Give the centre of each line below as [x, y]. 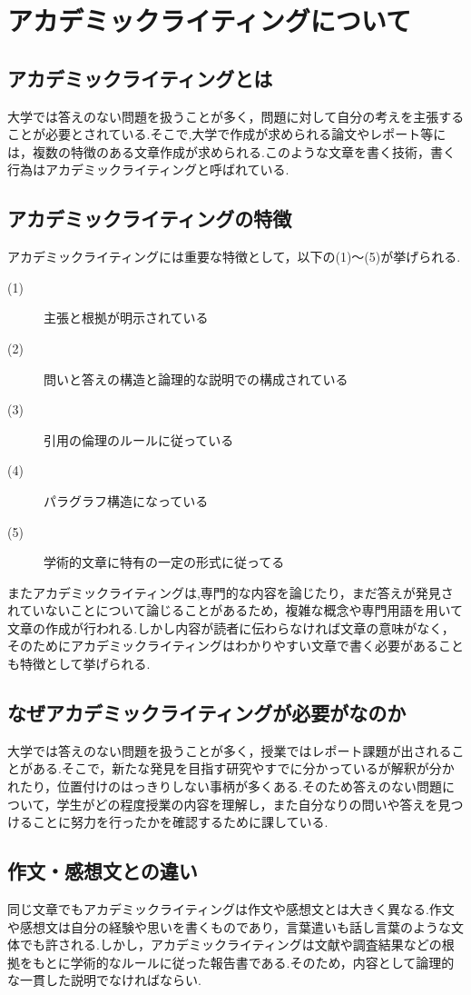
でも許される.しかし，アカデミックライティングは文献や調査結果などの [231, 945]
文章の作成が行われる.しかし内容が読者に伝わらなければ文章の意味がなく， [231, 627]
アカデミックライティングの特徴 [150, 219]
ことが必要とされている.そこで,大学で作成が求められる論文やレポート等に [227, 134]
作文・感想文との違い [103, 871]
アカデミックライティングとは [140, 78]
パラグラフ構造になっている [126, 500]
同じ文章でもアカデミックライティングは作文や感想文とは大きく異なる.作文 [231, 909]
